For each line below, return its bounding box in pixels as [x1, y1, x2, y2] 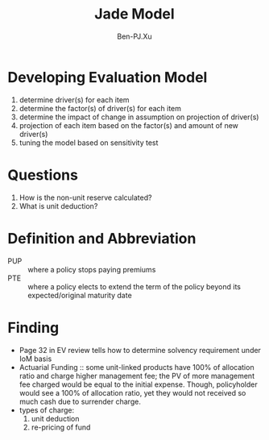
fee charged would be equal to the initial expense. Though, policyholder [19, 380, 259, 389]
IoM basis [19, 354, 52, 363]
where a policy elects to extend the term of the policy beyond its [27, 281, 241, 291]
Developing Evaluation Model [7, 68, 208, 86]
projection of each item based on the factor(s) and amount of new [19, 120, 239, 130]
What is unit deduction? [19, 201, 98, 210]
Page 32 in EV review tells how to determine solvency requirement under [19, 345, 261, 355]
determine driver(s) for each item [19, 94, 130, 105]
